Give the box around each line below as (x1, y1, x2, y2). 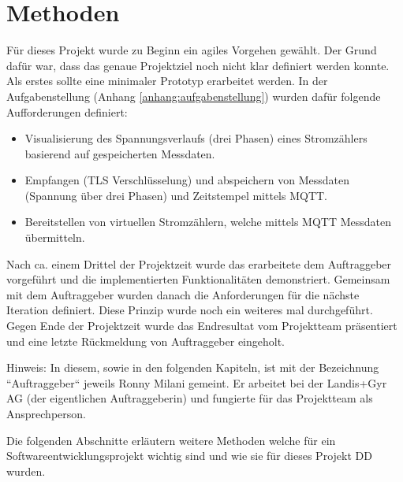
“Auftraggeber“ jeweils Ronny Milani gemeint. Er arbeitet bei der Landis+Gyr (6, 374, 387, 391)
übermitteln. (24, 229, 85, 246)
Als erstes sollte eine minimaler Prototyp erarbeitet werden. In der (6, 72, 328, 89)
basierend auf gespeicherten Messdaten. (24, 145, 215, 161)
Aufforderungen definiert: (6, 103, 128, 120)
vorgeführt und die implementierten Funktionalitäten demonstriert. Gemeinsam (6, 271, 390, 287)
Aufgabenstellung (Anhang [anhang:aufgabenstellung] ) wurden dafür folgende (6, 87, 381, 104)
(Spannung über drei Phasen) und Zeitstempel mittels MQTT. (24, 187, 328, 203)
